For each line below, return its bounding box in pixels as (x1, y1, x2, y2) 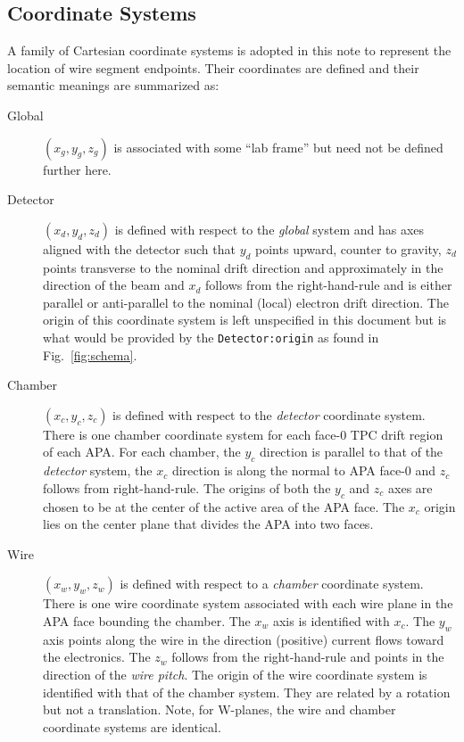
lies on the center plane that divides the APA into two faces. (43, 515, 374, 533)
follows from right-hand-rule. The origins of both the (43, 478, 331, 497)
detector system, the (43, 461, 153, 480)
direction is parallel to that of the (259, 442, 443, 461)
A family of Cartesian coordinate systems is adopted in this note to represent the (7, 41, 452, 60)
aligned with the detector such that (43, 239, 236, 258)
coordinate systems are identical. (43, 717, 221, 736)
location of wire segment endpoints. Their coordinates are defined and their (7, 58, 419, 77)
